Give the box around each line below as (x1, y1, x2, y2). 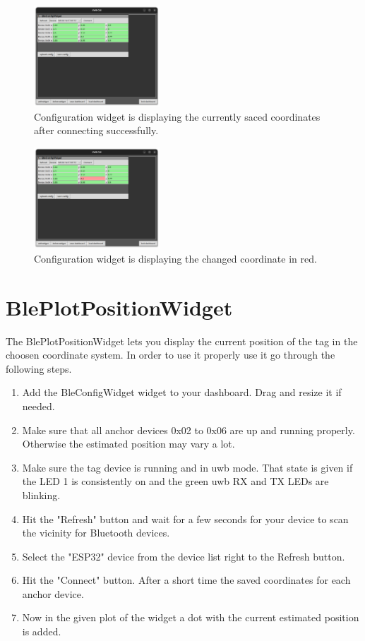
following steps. (6, 361, 72, 376)
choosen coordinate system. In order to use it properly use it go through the (6, 347, 335, 362)
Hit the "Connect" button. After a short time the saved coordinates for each (22, 573, 351, 587)
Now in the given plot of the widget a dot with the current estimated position (22, 610, 359, 625)
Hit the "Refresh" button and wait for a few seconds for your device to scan (22, 511, 349, 526)
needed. (22, 398, 55, 413)
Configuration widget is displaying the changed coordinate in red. (34, 251, 317, 265)
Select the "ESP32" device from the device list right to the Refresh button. (22, 549, 345, 563)
